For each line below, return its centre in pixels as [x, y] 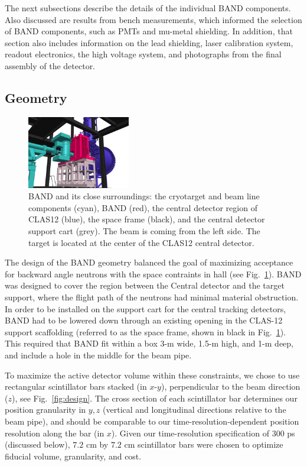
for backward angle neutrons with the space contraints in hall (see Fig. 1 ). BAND [153, 274]
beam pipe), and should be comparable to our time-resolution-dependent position [152, 421]
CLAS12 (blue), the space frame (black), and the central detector [147, 219]
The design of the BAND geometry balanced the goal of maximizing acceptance [149, 262]
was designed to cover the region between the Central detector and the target [145, 285]
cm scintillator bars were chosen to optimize [204, 444]
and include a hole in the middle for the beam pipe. [98, 355]
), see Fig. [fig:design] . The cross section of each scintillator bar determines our [154, 398]
